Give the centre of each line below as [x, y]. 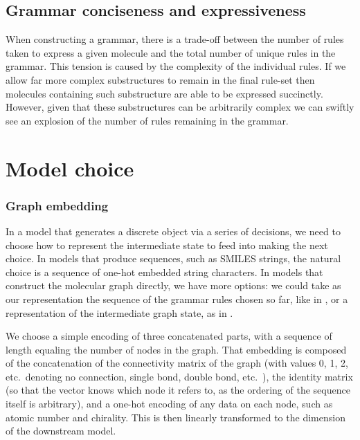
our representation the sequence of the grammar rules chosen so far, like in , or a [177, 299]
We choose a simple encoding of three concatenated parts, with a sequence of [169, 336]
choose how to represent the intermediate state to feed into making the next [167, 245]
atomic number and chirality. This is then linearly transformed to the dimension [175, 417]
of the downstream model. [61, 431]
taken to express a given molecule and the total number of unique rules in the [171, 52]
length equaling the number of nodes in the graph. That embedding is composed [176, 349]
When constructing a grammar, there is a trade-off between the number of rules [175, 39]
